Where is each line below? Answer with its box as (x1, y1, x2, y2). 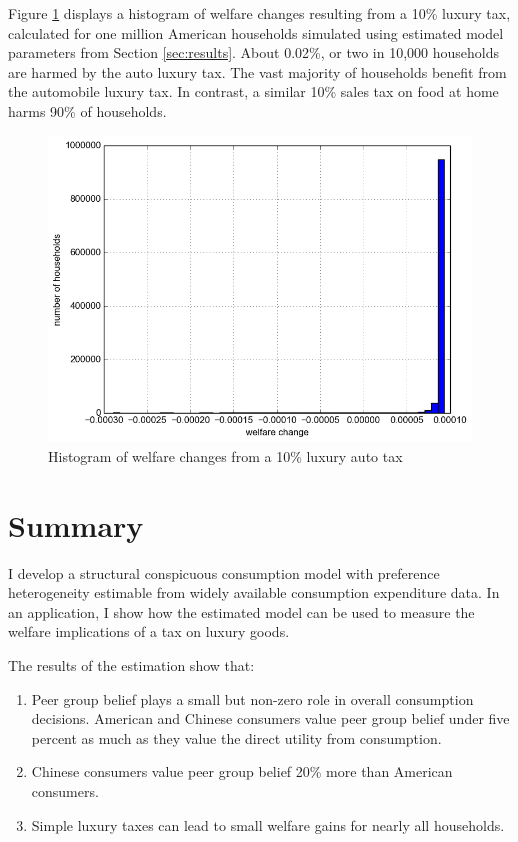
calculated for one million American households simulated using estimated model (8, 22, 504, 43)
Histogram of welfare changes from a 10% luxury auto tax (48, 445, 403, 466)
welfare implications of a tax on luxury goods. (8, 621, 290, 642)
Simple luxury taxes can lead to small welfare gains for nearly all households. (31, 814, 505, 835)
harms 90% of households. (8, 100, 167, 121)
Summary (8, 504, 144, 545)
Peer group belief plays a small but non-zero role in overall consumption (31, 688, 474, 709)
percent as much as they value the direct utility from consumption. (31, 727, 442, 748)
